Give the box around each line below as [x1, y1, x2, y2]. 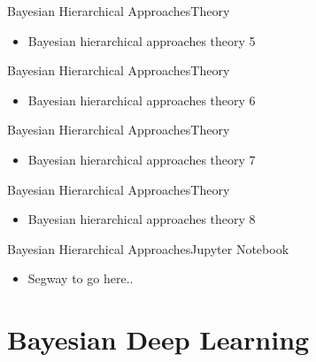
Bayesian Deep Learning [7, 321, 310, 358]
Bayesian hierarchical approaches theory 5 [27, 31, 256, 50]
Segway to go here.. [27, 269, 134, 288]
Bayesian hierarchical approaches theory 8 [27, 210, 256, 228]
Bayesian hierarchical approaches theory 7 [27, 150, 256, 168]
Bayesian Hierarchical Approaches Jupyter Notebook [7, 239, 289, 258]
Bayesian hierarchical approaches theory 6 [27, 90, 256, 109]
